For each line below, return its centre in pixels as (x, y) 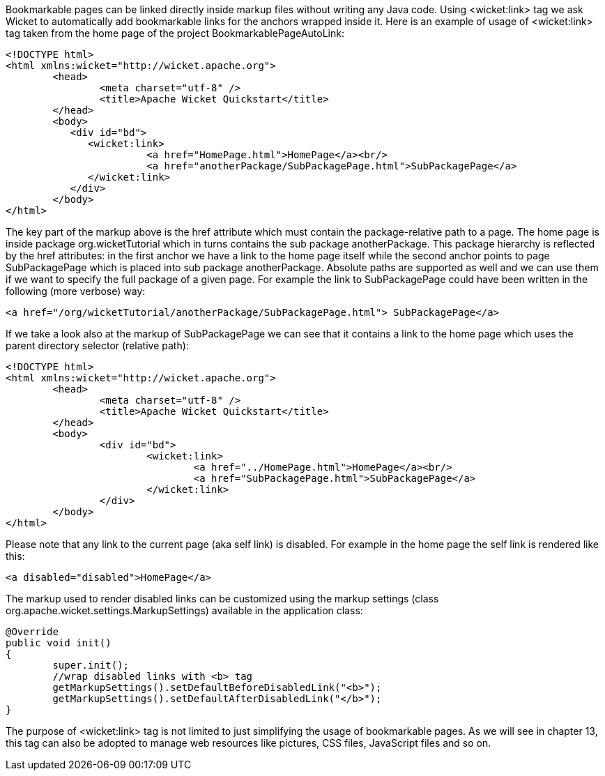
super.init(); (91, 665)
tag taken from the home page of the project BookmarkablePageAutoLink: (175, 33)
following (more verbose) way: (76, 291)
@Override (32, 632)
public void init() (59, 643)
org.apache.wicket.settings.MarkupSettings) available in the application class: (184, 610)
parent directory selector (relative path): (97, 345)
